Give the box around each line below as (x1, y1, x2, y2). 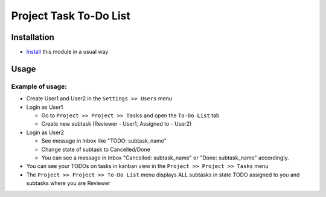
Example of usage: (11, 82, 67, 91)
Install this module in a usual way (26, 48, 109, 56)
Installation (11, 32, 54, 42)
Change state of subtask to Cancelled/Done (41, 146, 150, 153)
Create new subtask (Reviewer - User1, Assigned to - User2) (41, 120, 192, 128)
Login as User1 (26, 103, 63, 111)
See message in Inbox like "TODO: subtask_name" (41, 137, 167, 144)
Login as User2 (26, 129, 65, 136)
